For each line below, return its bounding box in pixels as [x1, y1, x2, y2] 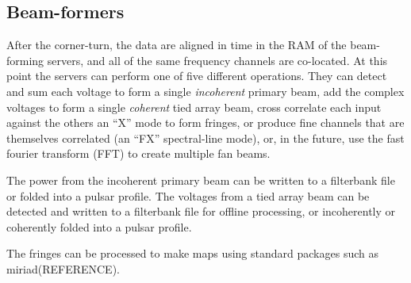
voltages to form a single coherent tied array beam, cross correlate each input [6, 98, 382, 115]
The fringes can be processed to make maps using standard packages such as [6, 245, 378, 262]
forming [6, 52, 44, 68]
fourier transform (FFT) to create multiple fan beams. [6, 145, 271, 162]
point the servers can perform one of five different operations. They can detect [6, 67, 387, 84]
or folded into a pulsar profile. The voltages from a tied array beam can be [6, 187, 370, 204]
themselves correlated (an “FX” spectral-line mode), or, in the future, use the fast [6, 129, 405, 146]
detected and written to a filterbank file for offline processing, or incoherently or [6, 203, 396, 220]
